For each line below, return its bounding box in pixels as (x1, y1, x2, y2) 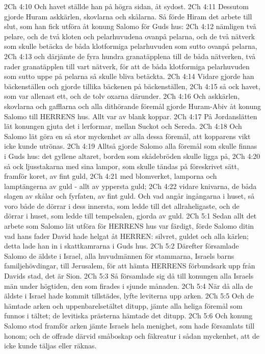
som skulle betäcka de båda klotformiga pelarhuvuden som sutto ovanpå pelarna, (4, 41, 257, 51)
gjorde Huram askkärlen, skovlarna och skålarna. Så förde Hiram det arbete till (4, 11, 252, 21)
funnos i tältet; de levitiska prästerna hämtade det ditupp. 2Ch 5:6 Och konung (4, 310, 253, 321)
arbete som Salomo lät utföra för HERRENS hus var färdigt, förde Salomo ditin (4, 221, 254, 231)
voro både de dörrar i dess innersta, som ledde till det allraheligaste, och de (4, 200, 240, 211)
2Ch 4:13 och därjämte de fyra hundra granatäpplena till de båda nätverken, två (4, 50, 256, 61)
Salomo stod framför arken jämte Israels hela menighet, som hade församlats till (4, 320, 255, 331)
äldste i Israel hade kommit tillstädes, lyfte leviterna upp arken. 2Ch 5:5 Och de (4, 290, 254, 301)
